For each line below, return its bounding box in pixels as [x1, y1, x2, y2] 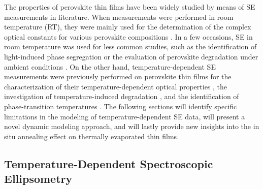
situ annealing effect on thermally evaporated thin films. [4, 131, 179, 141]
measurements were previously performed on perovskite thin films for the [4, 71, 232, 82]
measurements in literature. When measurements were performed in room [4, 11, 234, 22]
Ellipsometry [4, 171, 73, 186]
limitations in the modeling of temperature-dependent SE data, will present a [4, 111, 245, 121]
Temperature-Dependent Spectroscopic [4, 155, 213, 171]
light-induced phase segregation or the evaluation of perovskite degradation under [4, 51, 258, 61]
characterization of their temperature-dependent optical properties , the [4, 81, 227, 91]
